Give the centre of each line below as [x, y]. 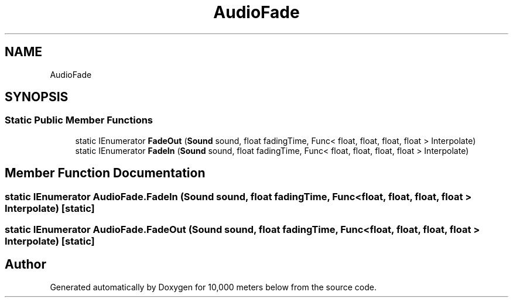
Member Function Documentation [105, 173]
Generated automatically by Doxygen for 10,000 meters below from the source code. [213, 287]
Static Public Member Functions [79, 120]
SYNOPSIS [37, 97]
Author [25, 265]
